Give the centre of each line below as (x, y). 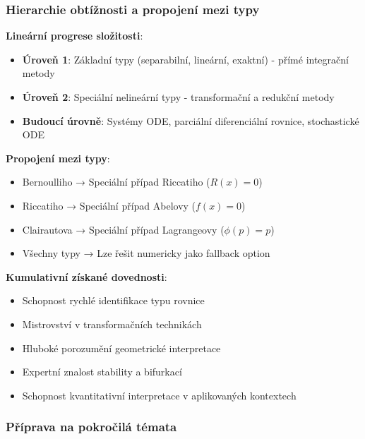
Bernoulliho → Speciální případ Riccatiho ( (116, 182)
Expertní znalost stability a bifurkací (102, 372)
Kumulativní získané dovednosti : (86, 276)
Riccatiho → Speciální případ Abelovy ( (109, 205)
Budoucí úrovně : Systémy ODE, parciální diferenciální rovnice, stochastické (191, 120)
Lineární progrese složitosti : (74, 36)
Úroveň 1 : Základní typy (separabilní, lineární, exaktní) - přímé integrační (185, 59)
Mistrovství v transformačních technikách (112, 324)
